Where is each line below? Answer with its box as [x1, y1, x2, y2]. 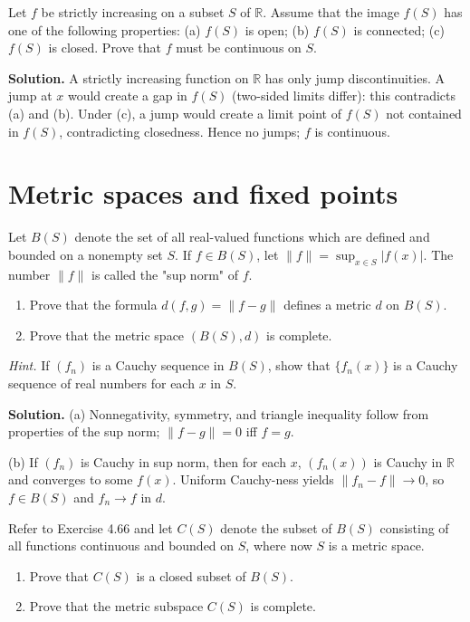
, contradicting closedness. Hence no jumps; [59, 121, 301, 140]
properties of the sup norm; [8, 422, 160, 441]
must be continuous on [176, 38, 302, 57]
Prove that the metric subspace [29, 597, 204, 616]
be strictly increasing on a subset [41, 3, 225, 21]
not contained [386, 103, 462, 122]
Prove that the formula [29, 295, 158, 314]
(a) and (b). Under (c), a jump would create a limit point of [8, 103, 341, 122]
